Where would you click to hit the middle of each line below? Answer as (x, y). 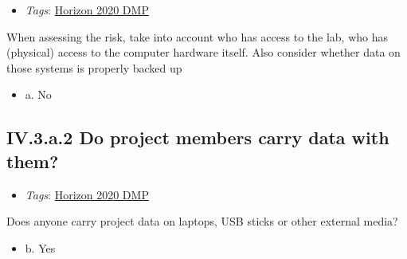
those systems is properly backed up (94, 67)
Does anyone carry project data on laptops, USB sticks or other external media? (202, 221)
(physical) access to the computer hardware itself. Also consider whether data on (203, 52)
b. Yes (40, 247)
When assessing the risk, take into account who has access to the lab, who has (197, 36)
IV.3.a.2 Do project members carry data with (198, 137)
